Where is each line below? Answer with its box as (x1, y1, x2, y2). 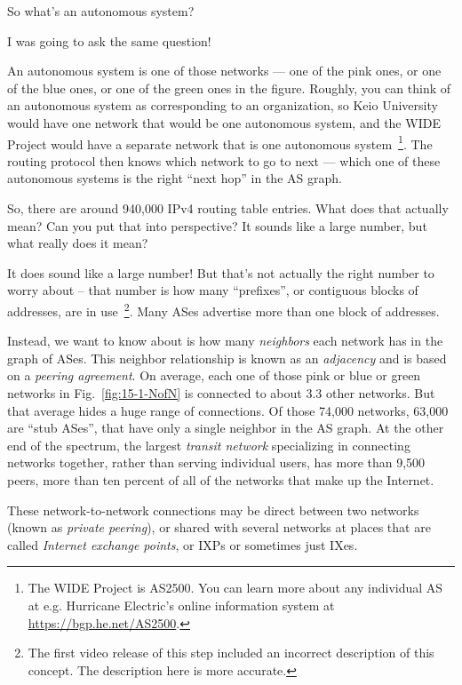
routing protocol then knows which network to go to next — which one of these (7, 151, 441, 170)
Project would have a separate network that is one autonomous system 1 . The (7, 131, 433, 153)
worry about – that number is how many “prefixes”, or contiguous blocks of (7, 281, 418, 299)
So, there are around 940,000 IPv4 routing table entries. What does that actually (7, 199, 449, 217)
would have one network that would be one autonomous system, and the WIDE (7, 113, 441, 131)
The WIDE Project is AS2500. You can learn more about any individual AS (28, 578, 443, 597)
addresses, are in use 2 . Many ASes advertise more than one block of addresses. (7, 299, 440, 320)
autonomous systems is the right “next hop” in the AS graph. (7, 169, 342, 187)
